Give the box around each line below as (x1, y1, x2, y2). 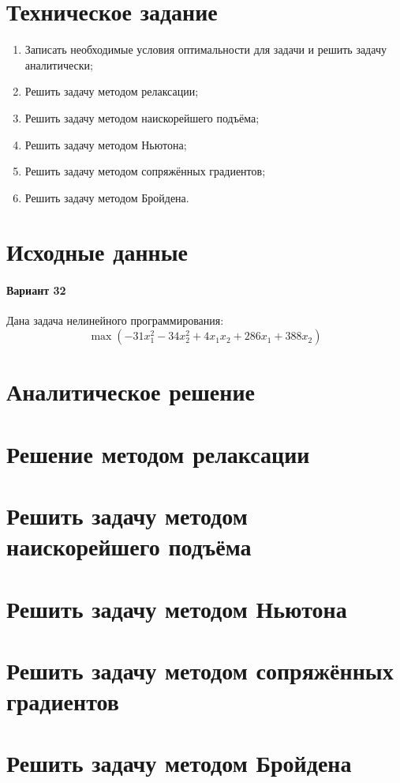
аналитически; (24, 56, 93, 73)
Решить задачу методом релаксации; (24, 83, 199, 100)
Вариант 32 (6, 282, 66, 299)
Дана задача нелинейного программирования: (6, 312, 224, 329)
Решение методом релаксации (6, 437, 310, 469)
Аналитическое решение (6, 375, 255, 408)
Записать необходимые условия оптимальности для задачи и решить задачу (24, 41, 387, 58)
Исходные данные (6, 235, 188, 268)
